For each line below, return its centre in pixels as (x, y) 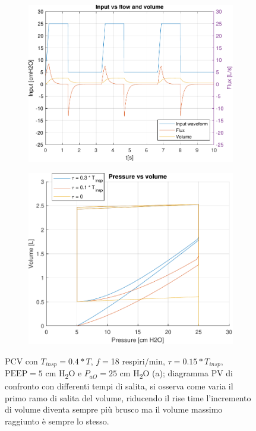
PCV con (21, 361)
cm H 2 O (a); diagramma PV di (176, 374)
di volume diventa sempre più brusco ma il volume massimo (114, 409)
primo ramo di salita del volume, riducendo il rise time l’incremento (128, 397)
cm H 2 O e (64, 374)
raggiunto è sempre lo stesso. (57, 421)
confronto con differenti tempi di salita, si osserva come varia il (119, 386)
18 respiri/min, (138, 361)
